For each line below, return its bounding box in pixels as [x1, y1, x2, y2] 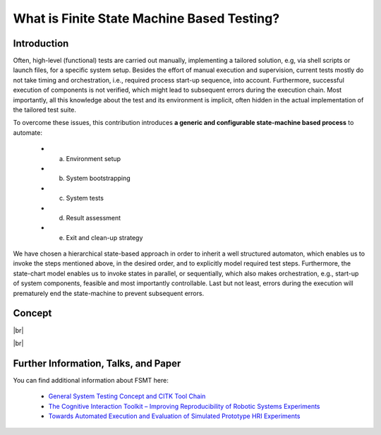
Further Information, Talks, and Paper [13, 357, 181, 369]
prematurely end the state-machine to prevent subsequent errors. [13, 289, 205, 297]
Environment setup [66, 154, 121, 162]
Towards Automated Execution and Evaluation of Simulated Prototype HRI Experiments [48, 412, 301, 420]
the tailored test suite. [13, 106, 77, 114]
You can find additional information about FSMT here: [13, 376, 169, 384]
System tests [66, 194, 104, 203]
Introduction [13, 37, 69, 49]
